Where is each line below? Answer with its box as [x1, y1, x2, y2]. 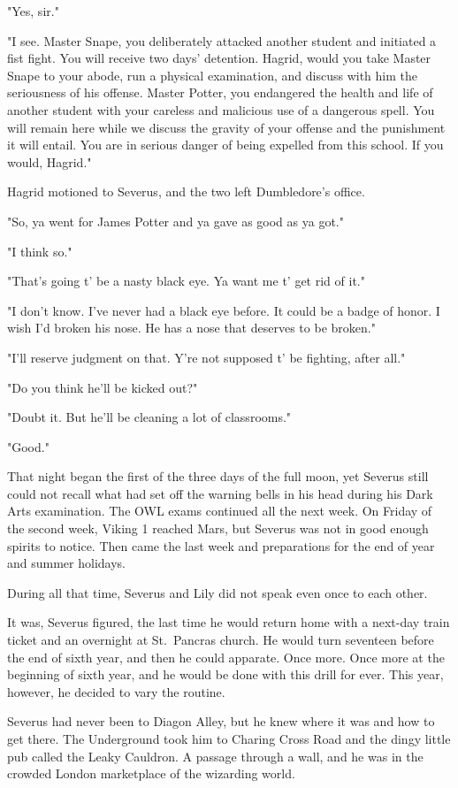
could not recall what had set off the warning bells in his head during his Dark [7, 484, 433, 502]
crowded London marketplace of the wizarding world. [7, 764, 295, 783]
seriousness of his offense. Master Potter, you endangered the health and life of [7, 83, 433, 102]
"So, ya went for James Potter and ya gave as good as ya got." [7, 211, 344, 230]
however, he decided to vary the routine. [7, 682, 225, 700]
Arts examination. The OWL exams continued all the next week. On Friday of [7, 501, 432, 520]
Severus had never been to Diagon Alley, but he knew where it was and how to [7, 712, 435, 731]
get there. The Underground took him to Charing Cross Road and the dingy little [7, 730, 451, 747]
